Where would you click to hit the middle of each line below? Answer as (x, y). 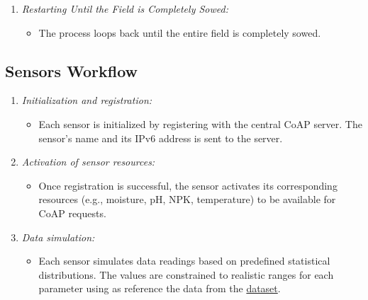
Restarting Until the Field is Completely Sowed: (125, 8)
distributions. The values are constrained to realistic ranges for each (186, 274)
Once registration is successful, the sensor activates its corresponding (188, 185)
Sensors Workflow (72, 70)
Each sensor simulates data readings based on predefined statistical (184, 261)
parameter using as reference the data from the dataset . (160, 288)
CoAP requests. (72, 213)
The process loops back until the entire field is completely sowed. (180, 32)
